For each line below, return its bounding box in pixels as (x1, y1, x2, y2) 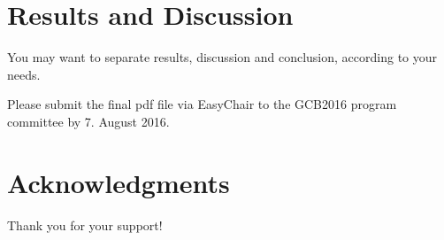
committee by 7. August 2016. (7, 112, 170, 130)
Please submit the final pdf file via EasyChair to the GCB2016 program (7, 95, 397, 113)
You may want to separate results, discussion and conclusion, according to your (7, 48, 438, 66)
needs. (7, 65, 41, 83)
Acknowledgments (7, 164, 230, 200)
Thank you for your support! (7, 215, 163, 234)
